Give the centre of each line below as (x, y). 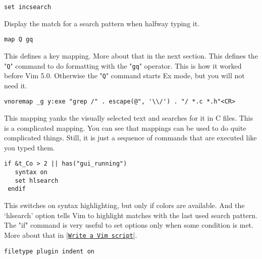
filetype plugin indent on (49, 251)
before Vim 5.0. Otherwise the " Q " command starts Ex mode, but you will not (124, 75)
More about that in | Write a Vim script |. (71, 235)
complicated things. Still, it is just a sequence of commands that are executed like (130, 138)
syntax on (31, 172)
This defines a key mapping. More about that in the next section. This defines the (131, 55)
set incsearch (28, 7)
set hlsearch (37, 180)
